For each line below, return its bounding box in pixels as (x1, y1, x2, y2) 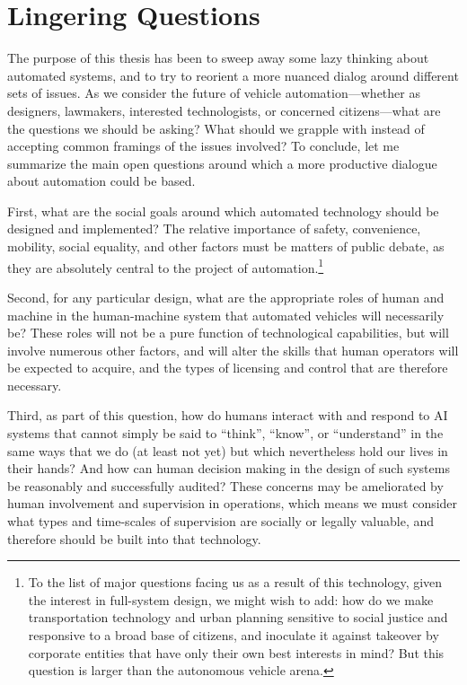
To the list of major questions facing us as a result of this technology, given (28, 573, 443, 592)
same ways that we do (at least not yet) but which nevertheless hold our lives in (7, 441, 448, 460)
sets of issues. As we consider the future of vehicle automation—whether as (7, 83, 420, 102)
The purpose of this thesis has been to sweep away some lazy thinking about (7, 48, 429, 67)
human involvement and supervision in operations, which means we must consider (7, 494, 458, 513)
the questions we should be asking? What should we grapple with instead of (7, 119, 425, 137)
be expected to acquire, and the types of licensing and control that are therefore (7, 358, 448, 377)
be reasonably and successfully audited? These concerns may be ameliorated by (7, 476, 444, 495)
